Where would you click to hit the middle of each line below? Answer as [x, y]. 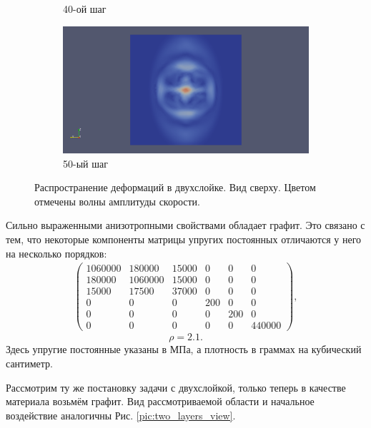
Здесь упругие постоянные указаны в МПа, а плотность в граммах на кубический [184, 349]
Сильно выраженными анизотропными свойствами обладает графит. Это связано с [185, 225]
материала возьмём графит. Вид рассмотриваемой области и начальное [160, 401]
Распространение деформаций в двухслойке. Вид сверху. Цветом [175, 187]
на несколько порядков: [56, 253]
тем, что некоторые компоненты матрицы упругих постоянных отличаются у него [184, 239]
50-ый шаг [85, 163]
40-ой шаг [85, 9]
